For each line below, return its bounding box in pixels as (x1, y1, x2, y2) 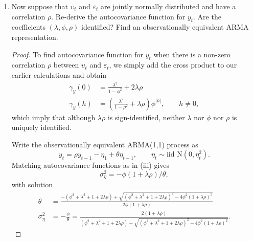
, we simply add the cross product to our (109, 59, 237, 70)
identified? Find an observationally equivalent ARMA (81, 21, 249, 32)
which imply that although (11, 112, 96, 122)
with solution (11, 179, 53, 190)
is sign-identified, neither (107, 112, 185, 122)
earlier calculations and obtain (11, 69, 107, 80)
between (53, 59, 79, 70)
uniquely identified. (11, 122, 72, 133)
